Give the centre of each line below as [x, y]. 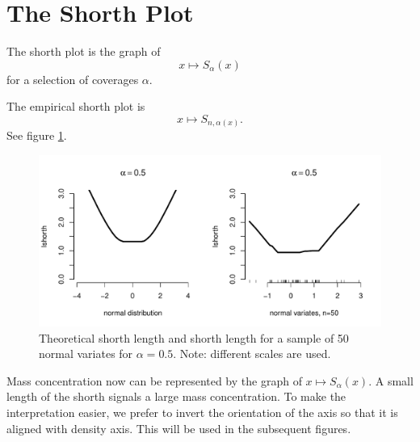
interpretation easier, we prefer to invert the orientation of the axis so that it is [202, 412]
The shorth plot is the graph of [84, 51]
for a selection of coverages [73, 79]
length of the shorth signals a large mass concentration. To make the [176, 396]
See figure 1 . [37, 135]
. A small [391, 380]
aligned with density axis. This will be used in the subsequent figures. [179, 428]
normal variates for [86, 354]
